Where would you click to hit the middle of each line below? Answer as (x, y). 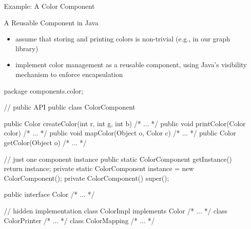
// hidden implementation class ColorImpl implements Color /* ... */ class (116, 210)
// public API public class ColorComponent (70, 107)
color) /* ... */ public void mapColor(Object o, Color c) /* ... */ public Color (120, 133)
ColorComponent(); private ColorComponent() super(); (87, 178)
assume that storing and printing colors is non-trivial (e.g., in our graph (123, 39)
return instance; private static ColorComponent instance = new (99, 168)
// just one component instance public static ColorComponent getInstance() (118, 159)
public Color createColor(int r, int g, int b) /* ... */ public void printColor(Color (125, 123)
